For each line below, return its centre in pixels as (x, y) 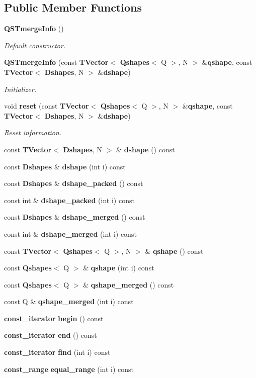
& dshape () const (146, 149)
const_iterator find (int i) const (57, 352)
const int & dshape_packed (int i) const (69, 200)
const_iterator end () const (51, 335)
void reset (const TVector (47, 106)
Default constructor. (35, 45)
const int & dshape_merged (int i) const (70, 233)
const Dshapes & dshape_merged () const (75, 217)
